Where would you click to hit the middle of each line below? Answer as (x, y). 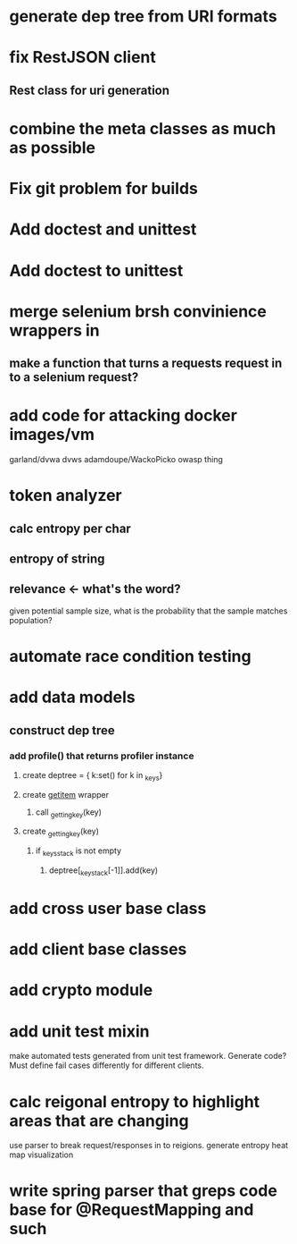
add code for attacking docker (124, 415)
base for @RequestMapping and (132, 1210)
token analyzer (66, 496)
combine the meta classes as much (143, 128)
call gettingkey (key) (69, 813)
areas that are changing (99, 1121)
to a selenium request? (74, 377)
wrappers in (54, 330)
